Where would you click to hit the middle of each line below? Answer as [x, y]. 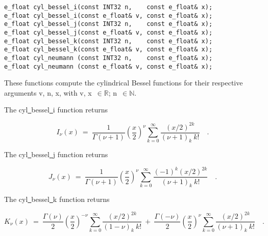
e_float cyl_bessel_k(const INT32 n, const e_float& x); [108, 41]
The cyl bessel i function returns [56, 110]
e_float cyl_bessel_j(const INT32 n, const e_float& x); [108, 24]
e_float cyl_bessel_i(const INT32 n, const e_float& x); [108, 7]
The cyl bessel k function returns [57, 199]
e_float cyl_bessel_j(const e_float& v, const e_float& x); [108, 32]
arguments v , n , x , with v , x [48, 92]
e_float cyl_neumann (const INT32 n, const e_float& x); [108, 58]
